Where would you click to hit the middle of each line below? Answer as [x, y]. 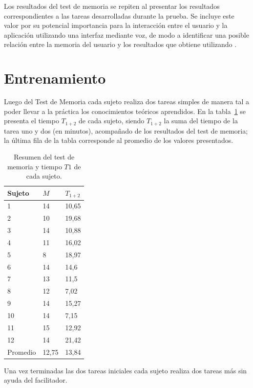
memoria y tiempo [34, 166]
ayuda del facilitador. [36, 380]
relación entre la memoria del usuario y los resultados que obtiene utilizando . [120, 44]
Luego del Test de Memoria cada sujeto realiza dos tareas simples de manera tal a [127, 102]
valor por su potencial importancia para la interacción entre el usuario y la [116, 25]
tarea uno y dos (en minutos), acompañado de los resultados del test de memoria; [126, 130]
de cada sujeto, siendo [112, 121]
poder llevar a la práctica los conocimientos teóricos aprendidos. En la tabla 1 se [125, 111]
